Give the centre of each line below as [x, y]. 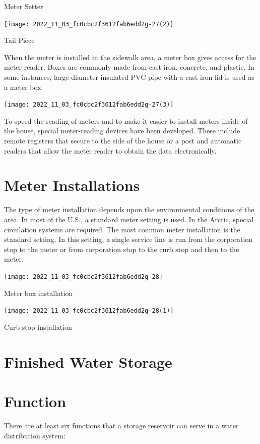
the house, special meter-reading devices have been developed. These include [122, 131]
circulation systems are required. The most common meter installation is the [122, 229]
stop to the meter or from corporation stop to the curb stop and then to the [122, 249]
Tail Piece [19, 40]
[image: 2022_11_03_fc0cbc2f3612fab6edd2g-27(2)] [89, 24]
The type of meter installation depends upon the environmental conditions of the [129, 209]
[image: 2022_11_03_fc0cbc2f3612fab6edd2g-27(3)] [89, 105]
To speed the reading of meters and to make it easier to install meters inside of [126, 120]
